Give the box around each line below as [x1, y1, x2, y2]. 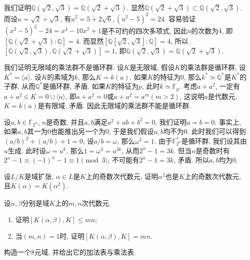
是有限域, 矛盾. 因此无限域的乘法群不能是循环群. [37, 100, 191, 111]
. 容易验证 [164, 13, 196, 23]
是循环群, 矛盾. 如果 [42, 81, 106, 91]
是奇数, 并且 [46, 116, 85, 127]
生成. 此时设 [8, 145, 46, 155]
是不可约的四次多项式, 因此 [101, 25, 187, 35]
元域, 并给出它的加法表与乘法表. [35, 247, 136, 257]
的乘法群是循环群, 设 [180, 62, 246, 72]
